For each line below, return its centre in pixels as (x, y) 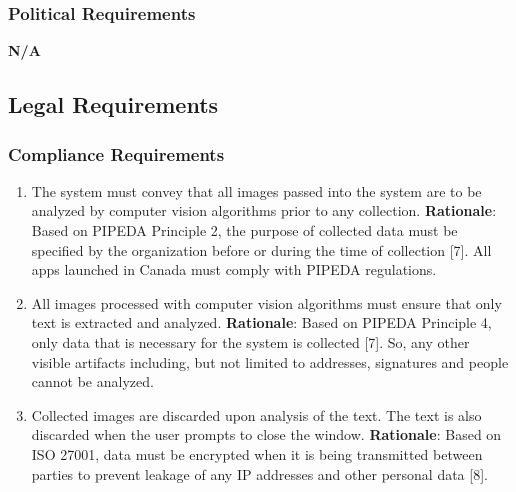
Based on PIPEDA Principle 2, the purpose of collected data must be (244, 230)
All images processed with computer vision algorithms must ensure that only (266, 302)
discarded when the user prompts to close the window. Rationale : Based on (266, 434)
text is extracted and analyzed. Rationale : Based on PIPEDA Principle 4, (261, 322)
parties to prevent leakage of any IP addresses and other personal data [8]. (259, 473)
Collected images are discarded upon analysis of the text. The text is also (256, 414)
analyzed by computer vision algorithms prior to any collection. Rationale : (264, 210)
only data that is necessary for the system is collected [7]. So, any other (250, 341)
